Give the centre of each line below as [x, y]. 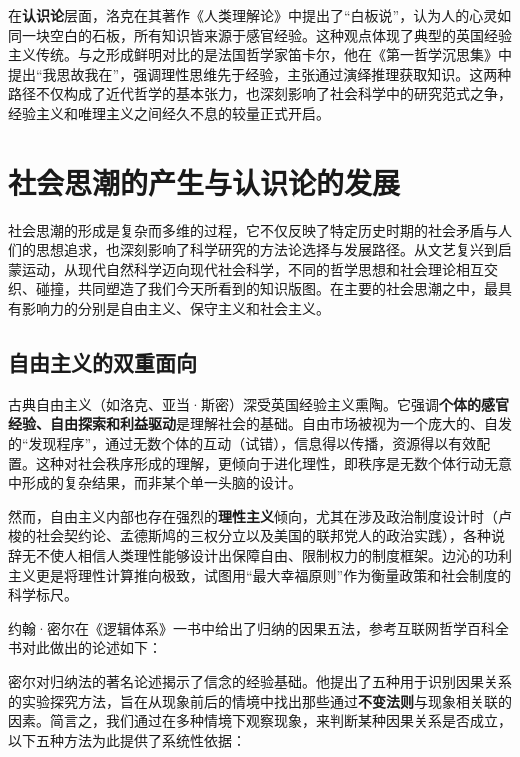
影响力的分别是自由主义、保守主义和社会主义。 [175, 308]
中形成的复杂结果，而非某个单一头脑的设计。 [155, 482]
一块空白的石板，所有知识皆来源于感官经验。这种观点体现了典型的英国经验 [266, 34]
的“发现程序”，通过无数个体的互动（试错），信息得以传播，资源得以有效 [242, 443]
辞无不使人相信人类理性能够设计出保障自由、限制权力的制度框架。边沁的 [246, 555]
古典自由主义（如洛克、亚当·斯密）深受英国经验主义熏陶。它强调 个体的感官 [258, 403]
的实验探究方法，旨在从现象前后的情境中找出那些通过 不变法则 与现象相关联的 [260, 700]
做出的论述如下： [105, 647]
